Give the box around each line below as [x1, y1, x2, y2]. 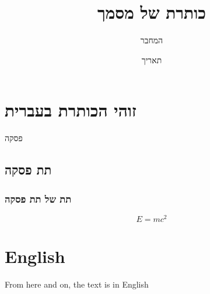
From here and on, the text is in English [5, 278, 149, 290]
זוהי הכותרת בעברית [5, 98, 136, 122]
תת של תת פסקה [5, 191, 72, 206]
